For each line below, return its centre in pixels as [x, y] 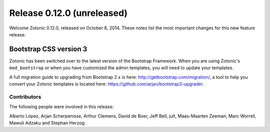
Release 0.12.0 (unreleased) [68, 13]
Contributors [25, 97]
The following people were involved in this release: [61, 107]
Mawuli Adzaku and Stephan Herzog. [47, 123]
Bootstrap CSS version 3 [48, 49]
